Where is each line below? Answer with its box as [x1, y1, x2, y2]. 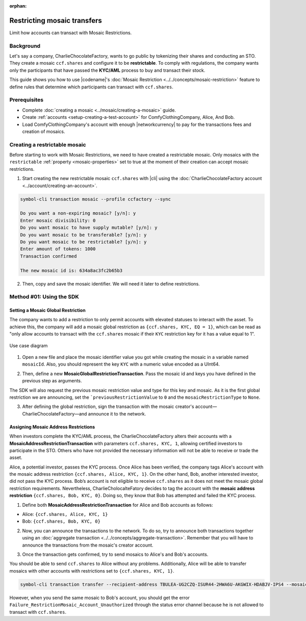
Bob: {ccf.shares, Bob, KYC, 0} [22, 518, 100, 525]
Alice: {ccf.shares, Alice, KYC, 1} [22, 511, 108, 517]
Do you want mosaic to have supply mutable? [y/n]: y [20, 225, 158, 230]
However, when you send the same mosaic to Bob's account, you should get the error [9, 594, 190, 601]
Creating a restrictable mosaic [9, 141, 86, 148]
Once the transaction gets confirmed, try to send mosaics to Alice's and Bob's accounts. [22, 551, 209, 557]
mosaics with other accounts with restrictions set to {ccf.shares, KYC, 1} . [9, 567, 174, 574]
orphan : [9, 3, 27, 9]
